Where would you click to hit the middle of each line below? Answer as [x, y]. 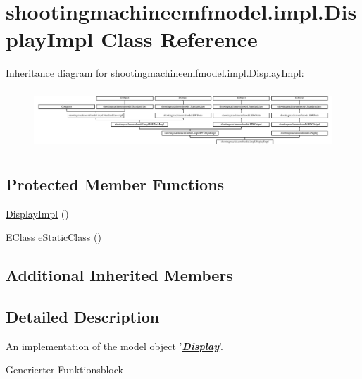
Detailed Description [83, 316]
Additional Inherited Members [119, 275]
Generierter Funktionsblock [64, 369]
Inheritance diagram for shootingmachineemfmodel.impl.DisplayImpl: [155, 73]
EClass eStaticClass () [54, 237]
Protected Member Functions [115, 184]
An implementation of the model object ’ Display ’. [114, 346]
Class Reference [179, 39]
